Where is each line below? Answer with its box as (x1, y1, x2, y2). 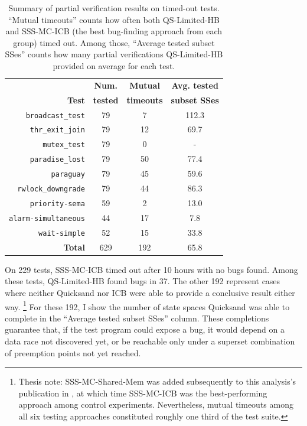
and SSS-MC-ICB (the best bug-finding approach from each (5, 25, 223, 37)
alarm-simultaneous (9, 214, 85, 223)
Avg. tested (171, 79, 218, 91)
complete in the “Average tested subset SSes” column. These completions (5, 311, 269, 324)
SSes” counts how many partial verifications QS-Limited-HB (5, 48, 223, 60)
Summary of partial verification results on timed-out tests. (8, 2, 220, 14)
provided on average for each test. (53, 59, 175, 71)
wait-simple (38, 229, 85, 238)
